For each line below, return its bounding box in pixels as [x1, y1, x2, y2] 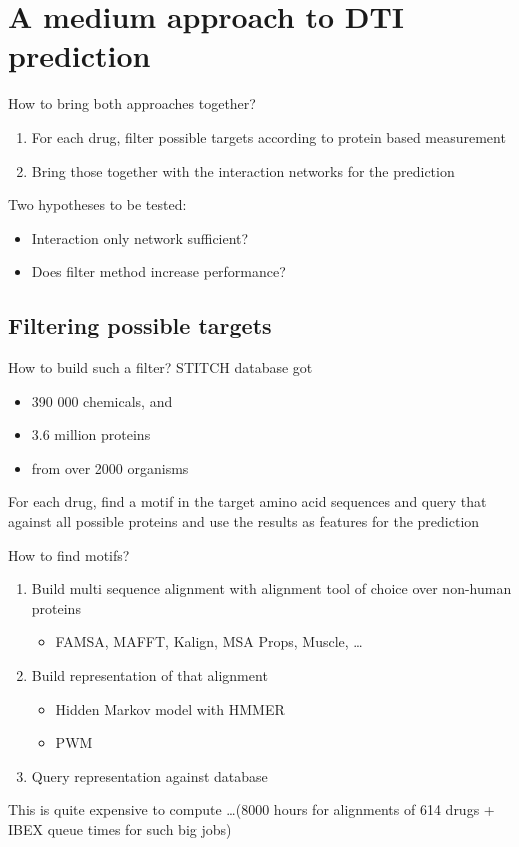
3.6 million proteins [31, 424, 151, 445]
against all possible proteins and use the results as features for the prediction [8, 511, 480, 532]
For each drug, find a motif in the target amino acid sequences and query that [8, 491, 487, 512]
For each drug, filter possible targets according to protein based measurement [31, 126, 506, 147]
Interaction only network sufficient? [31, 227, 249, 248]
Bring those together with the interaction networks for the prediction [31, 160, 455, 181]
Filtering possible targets [8, 310, 272, 341]
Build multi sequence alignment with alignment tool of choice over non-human [31, 578, 512, 599]
